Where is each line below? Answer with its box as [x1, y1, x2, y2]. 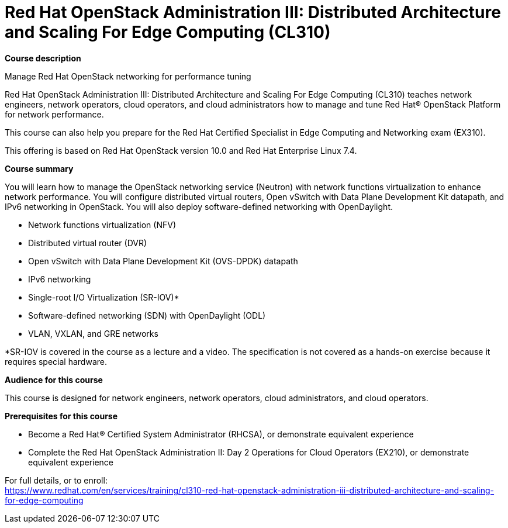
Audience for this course [5, 374, 103, 385]
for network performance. [5, 109, 104, 119]
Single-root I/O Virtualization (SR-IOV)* [28, 292, 179, 302]
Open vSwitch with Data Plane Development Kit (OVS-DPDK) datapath [28, 256, 298, 266]
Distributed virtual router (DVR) [28, 237, 147, 248]
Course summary [5, 163, 74, 174]
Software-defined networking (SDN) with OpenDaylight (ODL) [28, 310, 266, 320]
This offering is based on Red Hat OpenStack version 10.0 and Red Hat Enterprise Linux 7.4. [5, 145, 357, 156]
